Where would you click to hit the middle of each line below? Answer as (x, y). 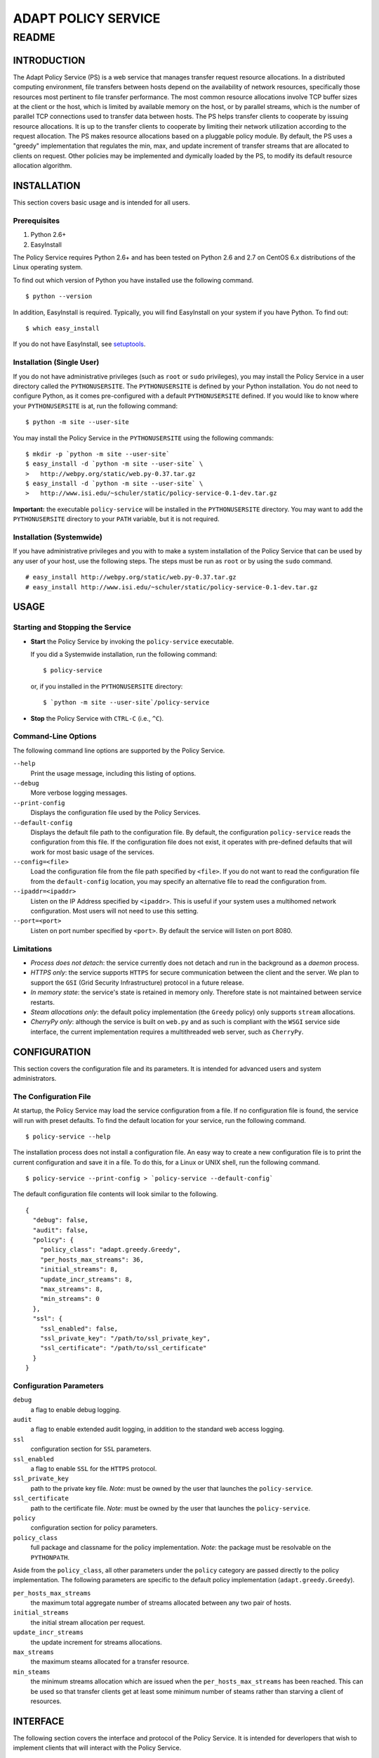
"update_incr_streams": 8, (86, 1279)
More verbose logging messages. (79, 793)
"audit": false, (61, 1230)
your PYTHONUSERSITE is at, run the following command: (95, 406)
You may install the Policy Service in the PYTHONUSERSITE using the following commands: (143, 438)
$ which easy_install (62, 328)
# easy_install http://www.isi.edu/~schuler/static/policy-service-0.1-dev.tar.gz (172, 587)
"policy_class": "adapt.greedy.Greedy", (111, 1250)
